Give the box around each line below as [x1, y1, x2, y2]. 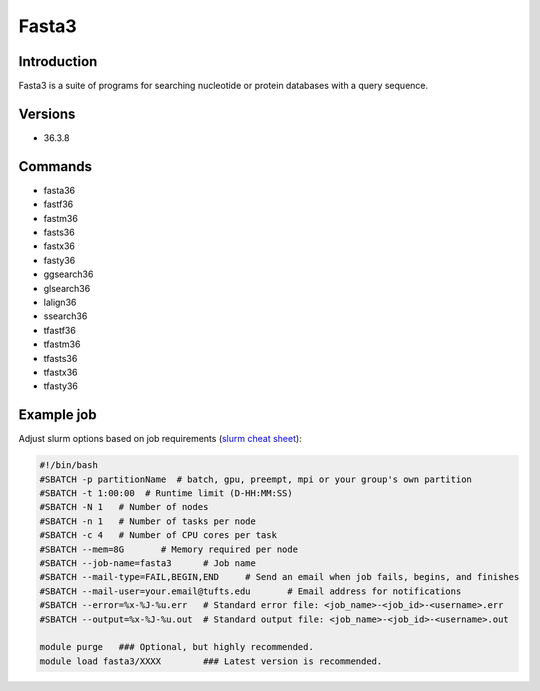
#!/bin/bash [39, 460, 99, 471]
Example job [18, 406, 97, 424]
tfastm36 [43, 338, 81, 350]
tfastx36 [43, 366, 79, 378]
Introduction [18, 53, 98, 70]
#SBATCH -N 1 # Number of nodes [39, 501, 209, 513]
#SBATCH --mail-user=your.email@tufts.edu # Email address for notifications [39, 585, 462, 597]
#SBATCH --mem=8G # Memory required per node [39, 543, 299, 555]
